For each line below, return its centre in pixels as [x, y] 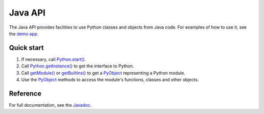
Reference [25, 93]
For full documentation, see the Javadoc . [50, 105]
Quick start [26, 48]
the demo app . [24, 33]
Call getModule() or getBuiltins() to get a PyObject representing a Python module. [103, 73]
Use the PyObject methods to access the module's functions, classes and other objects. [110, 80]
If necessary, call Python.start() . [54, 59]
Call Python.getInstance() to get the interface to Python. [78, 66]
